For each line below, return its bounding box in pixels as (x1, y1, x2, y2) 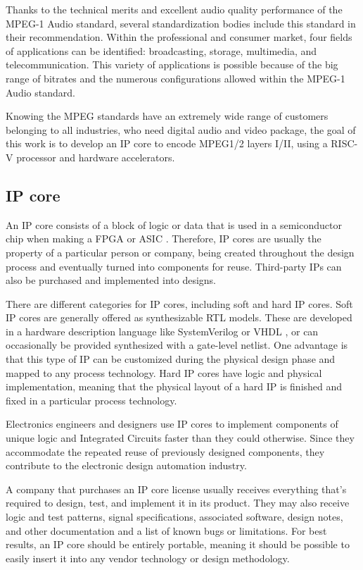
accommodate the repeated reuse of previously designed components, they (6, 444, 325, 459)
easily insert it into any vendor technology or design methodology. (6, 550, 290, 565)
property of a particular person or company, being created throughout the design (6, 244, 355, 259)
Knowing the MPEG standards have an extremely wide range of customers (6, 109, 329, 123)
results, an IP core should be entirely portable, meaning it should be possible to (6, 537, 350, 552)
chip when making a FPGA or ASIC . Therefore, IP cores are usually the (6, 231, 321, 246)
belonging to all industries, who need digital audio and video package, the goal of (6, 122, 356, 137)
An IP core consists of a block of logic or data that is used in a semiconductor (6, 217, 342, 232)
